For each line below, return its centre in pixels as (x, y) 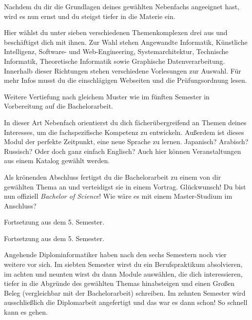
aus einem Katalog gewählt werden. (57, 160)
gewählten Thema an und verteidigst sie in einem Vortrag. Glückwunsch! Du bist (125, 186)
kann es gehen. (26, 312)
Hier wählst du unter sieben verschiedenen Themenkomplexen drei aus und (116, 32)
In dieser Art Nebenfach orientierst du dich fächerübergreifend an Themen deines (125, 122)
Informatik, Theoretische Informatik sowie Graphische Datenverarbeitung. (115, 61)
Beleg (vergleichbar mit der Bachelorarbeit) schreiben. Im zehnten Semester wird (125, 292)
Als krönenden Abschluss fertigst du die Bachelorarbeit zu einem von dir (112, 177)
